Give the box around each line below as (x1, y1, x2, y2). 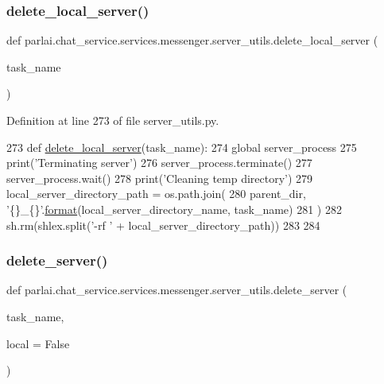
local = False (6, 335, 70, 351)
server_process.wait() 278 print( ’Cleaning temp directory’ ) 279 (6, 169, 313, 186)
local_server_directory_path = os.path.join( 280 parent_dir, (6, 185, 306, 202)
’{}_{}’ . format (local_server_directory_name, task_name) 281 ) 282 (6, 200, 342, 217)
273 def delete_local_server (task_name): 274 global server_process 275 (6, 138, 357, 155)
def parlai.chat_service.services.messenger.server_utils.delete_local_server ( (6, 32, 378, 48)
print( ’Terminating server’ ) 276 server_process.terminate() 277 (6, 154, 312, 171)
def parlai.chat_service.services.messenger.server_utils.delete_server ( (6, 281, 347, 298)
